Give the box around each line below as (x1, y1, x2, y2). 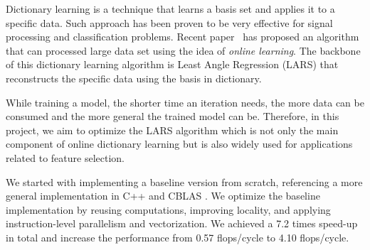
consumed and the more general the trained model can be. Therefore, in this (6, 109, 339, 124)
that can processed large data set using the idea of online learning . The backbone (6, 43, 361, 58)
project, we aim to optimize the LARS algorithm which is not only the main (6, 122, 339, 137)
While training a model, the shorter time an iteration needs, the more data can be (6, 94, 364, 109)
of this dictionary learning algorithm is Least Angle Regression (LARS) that (6, 57, 339, 72)
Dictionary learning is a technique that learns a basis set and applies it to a (6, 1, 335, 16)
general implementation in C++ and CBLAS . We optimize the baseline (6, 188, 320, 203)
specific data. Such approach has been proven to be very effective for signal (6, 15, 333, 30)
